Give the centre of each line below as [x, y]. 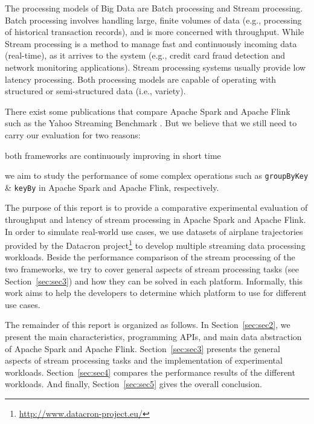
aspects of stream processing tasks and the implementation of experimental [144, 360]
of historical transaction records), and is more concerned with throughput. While [155, 32]
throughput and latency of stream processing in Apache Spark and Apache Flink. [155, 220]
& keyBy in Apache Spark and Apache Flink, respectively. [112, 187]
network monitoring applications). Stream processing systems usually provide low [155, 67]
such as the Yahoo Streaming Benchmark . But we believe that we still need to [151, 123]
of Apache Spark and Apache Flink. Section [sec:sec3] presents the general [143, 348]
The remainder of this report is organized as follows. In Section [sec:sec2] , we [148, 325]
